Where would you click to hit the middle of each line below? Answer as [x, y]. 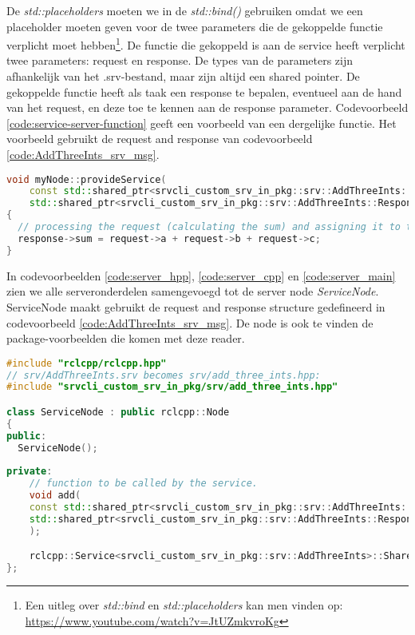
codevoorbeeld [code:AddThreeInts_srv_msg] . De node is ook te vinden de [190, 322]
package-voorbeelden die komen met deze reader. [126, 338]
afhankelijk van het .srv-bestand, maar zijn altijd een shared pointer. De [183, 76]
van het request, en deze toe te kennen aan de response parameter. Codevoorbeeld [207, 107]
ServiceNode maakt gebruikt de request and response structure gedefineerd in [196, 306]
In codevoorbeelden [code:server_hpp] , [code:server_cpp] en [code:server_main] [201, 275]
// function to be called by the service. [143, 484]
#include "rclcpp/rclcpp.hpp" [87, 363]
